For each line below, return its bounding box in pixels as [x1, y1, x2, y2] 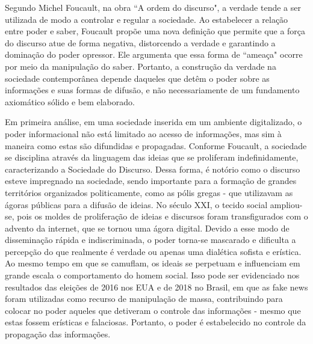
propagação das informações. [5, 328, 111, 340]
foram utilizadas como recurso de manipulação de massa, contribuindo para [5, 292, 283, 305]
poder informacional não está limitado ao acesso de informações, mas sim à [5, 127, 282, 140]
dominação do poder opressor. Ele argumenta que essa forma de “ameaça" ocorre [5, 48, 303, 61]
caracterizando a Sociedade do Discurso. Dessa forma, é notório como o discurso [5, 162, 300, 175]
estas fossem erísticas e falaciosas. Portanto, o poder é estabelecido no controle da [5, 316, 306, 328]
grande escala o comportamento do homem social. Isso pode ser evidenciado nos [5, 269, 300, 281]
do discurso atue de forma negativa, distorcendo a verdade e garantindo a [5, 36, 276, 49]
